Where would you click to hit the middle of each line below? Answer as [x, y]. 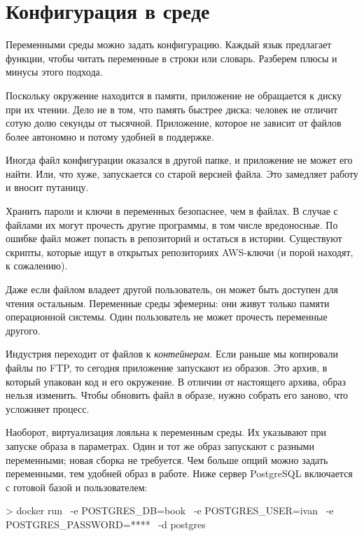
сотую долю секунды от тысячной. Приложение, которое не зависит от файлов [174, 123]
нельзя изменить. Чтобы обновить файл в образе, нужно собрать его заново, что [177, 395]
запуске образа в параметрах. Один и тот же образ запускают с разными [160, 445]
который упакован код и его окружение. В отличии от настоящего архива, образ [176, 381]
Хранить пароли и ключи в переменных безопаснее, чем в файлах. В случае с [172, 211]
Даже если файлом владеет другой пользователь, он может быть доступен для [172, 289]
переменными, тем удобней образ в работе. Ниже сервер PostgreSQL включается [179, 473]
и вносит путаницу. [47, 187]
